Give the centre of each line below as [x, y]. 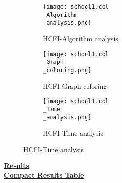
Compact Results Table [44, 175]
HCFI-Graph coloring [75, 85]
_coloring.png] [67, 70]
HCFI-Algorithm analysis [80, 38]
